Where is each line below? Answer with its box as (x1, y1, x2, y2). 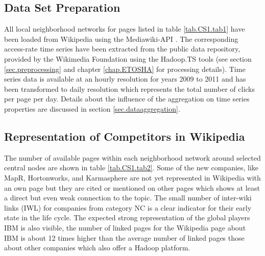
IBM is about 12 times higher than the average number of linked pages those (4, 232, 245, 243)
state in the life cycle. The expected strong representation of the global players (4, 212, 250, 223)
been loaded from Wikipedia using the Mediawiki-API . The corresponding (4, 33, 238, 44)
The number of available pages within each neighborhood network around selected (4, 152, 261, 163)
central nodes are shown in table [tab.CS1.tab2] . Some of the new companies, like (4, 162, 259, 173)
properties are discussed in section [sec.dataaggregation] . (4, 103, 180, 114)
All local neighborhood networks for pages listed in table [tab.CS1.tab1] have (4, 23, 245, 34)
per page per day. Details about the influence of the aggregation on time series (4, 93, 250, 104)
